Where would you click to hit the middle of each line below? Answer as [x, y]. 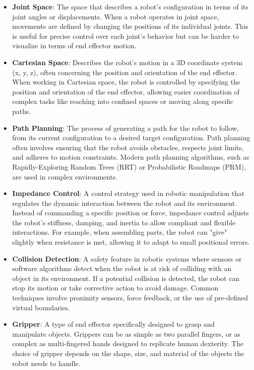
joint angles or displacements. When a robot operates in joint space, [116, 16]
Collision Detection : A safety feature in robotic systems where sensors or [127, 258]
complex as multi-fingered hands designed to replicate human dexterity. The [128, 343]
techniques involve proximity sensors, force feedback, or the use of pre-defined [130, 298]
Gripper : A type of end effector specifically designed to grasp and [113, 324]
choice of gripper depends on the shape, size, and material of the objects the [128, 353]
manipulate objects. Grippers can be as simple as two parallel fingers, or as [126, 333]
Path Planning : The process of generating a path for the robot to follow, [126, 128]
